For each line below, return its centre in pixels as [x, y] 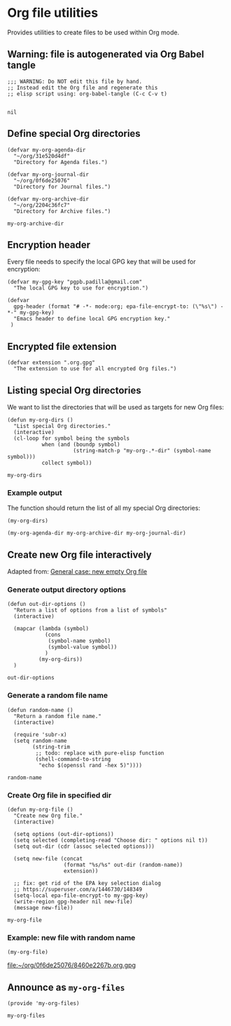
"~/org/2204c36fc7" [42, 205]
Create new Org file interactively [79, 554]
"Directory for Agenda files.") [61, 162]
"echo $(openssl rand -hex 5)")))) [90, 765]
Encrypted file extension [62, 346]
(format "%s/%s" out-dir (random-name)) [123, 865]
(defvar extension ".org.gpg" [51, 363]
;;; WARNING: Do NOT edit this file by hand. [75, 81]
